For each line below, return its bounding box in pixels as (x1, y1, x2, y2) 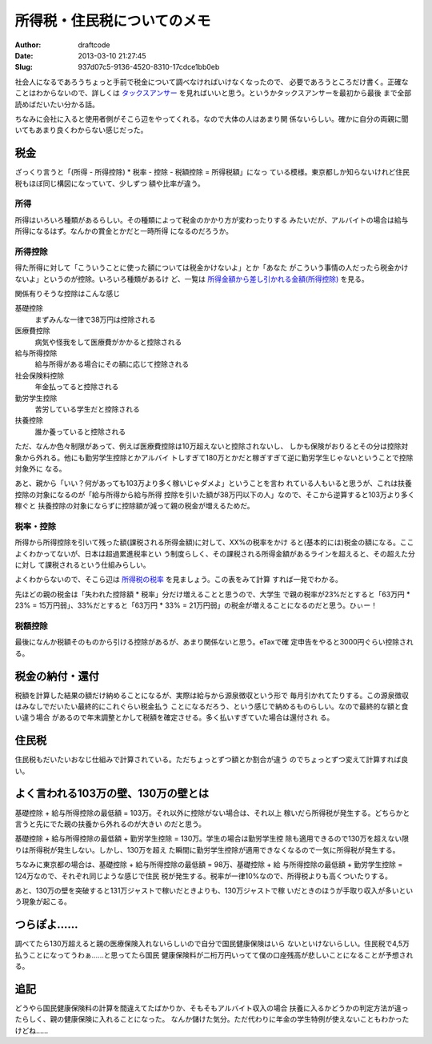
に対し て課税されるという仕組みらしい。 (14, 560, 150, 569)
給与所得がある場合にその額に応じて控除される (34, 359, 190, 369)
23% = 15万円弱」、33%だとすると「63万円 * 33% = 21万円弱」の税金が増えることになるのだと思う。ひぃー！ (14, 600, 378, 610)
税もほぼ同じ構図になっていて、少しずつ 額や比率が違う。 (14, 179, 205, 188)
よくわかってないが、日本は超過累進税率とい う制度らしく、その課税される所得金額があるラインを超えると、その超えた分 (14, 548, 415, 558)
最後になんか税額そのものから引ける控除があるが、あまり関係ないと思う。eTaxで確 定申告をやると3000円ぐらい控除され (14, 637, 414, 647)
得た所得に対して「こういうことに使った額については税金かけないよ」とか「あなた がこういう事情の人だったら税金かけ (14, 263, 409, 272)
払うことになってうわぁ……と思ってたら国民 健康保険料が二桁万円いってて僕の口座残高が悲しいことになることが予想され (14, 950, 414, 960)
